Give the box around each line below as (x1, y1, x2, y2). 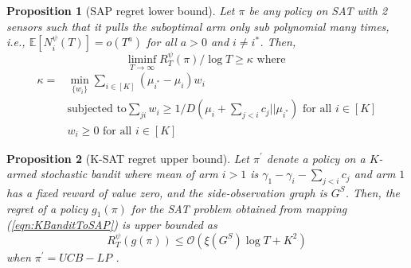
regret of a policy (6, 200, 88, 216)
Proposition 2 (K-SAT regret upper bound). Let (6, 150, 249, 166)
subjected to (67, 103, 127, 115)
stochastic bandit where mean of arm (40, 165, 218, 182)
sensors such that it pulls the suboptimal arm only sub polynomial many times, (6, 17, 389, 34)
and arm (354, 165, 396, 182)
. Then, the (345, 184, 400, 200)
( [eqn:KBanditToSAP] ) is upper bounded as (6, 216, 217, 233)
